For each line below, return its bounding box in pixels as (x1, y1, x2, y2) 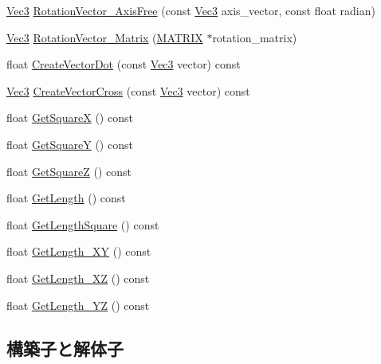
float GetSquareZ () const (6, 162, 132, 179)
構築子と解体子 (6, 335, 124, 360)
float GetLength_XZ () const (6, 269, 150, 286)
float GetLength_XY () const (6, 243, 151, 260)
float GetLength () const (6, 190, 126, 206)
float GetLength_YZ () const (6, 296, 150, 313)
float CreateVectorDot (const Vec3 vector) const (6, 56, 241, 72)
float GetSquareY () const (6, 135, 133, 152)
